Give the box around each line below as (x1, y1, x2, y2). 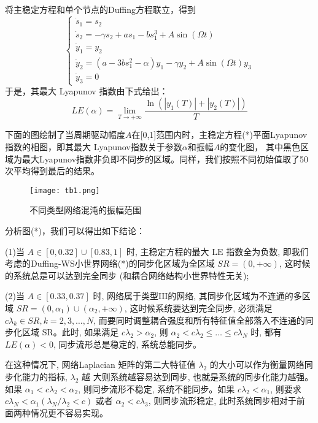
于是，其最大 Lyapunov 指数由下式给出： (5, 85, 168, 97)
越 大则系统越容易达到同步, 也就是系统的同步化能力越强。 (82, 370, 314, 383)
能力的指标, (21, 370, 68, 383)
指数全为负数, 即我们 (226, 245, 309, 257)
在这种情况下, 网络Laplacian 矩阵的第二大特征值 (5, 358, 196, 371)
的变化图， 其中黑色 (220, 140, 300, 153)
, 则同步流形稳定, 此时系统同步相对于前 (148, 394, 305, 407)
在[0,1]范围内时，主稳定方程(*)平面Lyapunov (131, 128, 308, 141)
